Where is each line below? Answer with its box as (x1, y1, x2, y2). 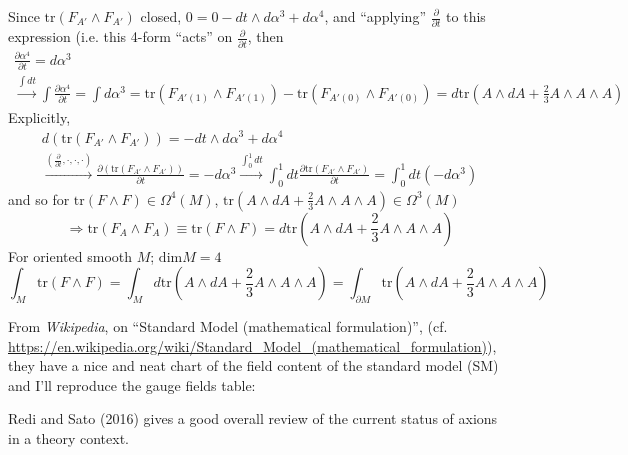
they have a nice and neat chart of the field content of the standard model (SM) (8, 355, 499, 376)
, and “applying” (324, 6, 426, 26)
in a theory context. (8, 428, 129, 449)
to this (446, 6, 486, 26)
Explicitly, (8, 106, 71, 127)
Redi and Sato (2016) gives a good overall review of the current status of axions (8, 408, 498, 429)
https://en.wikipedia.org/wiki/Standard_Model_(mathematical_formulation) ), (8, 335, 497, 356)
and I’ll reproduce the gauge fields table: (8, 374, 256, 395)
